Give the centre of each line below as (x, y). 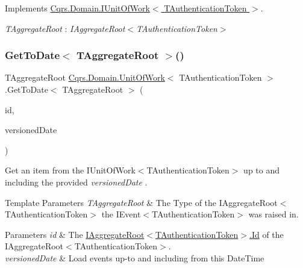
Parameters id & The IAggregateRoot (75, 234)
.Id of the (267, 234)
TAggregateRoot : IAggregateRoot (65, 28)
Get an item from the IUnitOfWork (70, 170)
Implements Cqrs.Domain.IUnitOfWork (77, 8)
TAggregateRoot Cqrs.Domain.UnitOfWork (85, 77)
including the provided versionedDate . (76, 182)
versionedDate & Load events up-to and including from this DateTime (135, 257)
